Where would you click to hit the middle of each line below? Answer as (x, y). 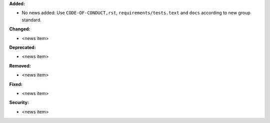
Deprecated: (22, 47)
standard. (32, 19)
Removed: (20, 65)
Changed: (20, 29)
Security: (19, 102)
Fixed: (16, 84)
